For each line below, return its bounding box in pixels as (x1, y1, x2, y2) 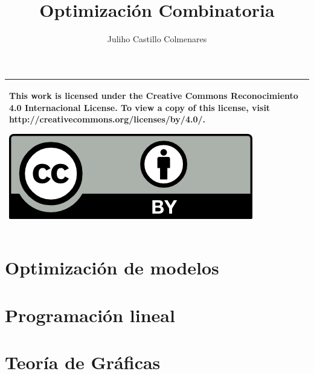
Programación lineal (5, 302, 175, 327)
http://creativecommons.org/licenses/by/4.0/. (9, 113, 205, 125)
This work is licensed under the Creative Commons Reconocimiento (9, 89, 298, 102)
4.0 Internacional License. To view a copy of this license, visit (9, 101, 271, 113)
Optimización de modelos (5, 255, 219, 280)
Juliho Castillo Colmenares (107, 33, 207, 45)
